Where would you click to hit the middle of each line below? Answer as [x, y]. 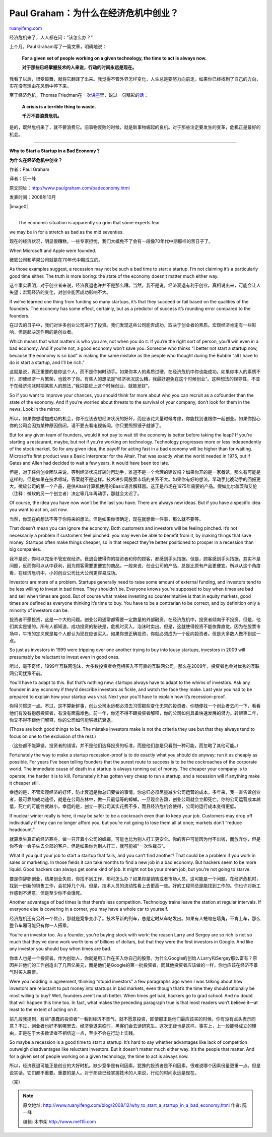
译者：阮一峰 [23, 178]
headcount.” [22, 830]
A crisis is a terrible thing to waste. [59, 106]
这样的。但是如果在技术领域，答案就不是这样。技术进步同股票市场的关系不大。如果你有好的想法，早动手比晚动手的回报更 [135, 479]
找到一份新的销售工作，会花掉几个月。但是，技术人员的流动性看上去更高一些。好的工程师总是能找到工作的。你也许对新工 [135, 886]
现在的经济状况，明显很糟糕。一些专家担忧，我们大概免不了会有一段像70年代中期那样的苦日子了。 [111, 241]
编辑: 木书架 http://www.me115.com [59, 1121]
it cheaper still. [25, 783]
